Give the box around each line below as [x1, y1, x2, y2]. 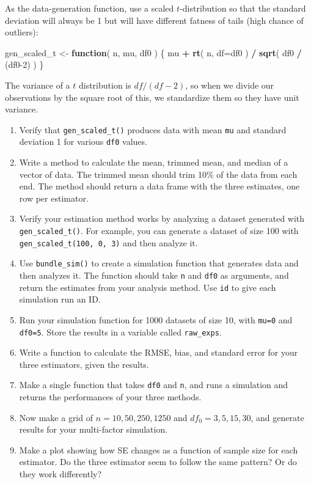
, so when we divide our [185, 78, 274, 91]
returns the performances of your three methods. [19, 391, 202, 403]
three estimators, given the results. [19, 358, 149, 370]
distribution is [78, 78, 131, 91]
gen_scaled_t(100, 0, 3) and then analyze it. [19, 236, 198, 249]
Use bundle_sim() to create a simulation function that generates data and [19, 257, 299, 269]
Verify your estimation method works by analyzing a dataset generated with [19, 212, 305, 225]
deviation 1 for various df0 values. [19, 135, 147, 148]
